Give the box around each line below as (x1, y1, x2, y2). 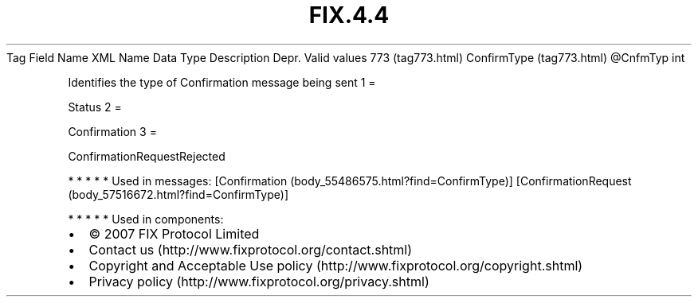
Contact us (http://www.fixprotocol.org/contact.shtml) (88, 241, 413, 258)
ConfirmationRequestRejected (68, 149, 225, 163)
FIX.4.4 (308, 2, 390, 29)
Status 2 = (68, 99, 122, 114)
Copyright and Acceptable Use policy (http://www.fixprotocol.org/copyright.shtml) (88, 257, 583, 274)
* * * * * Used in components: (68, 212, 224, 226)
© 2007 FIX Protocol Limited (88, 225, 260, 242)
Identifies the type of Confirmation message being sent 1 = (68, 75, 376, 89)
